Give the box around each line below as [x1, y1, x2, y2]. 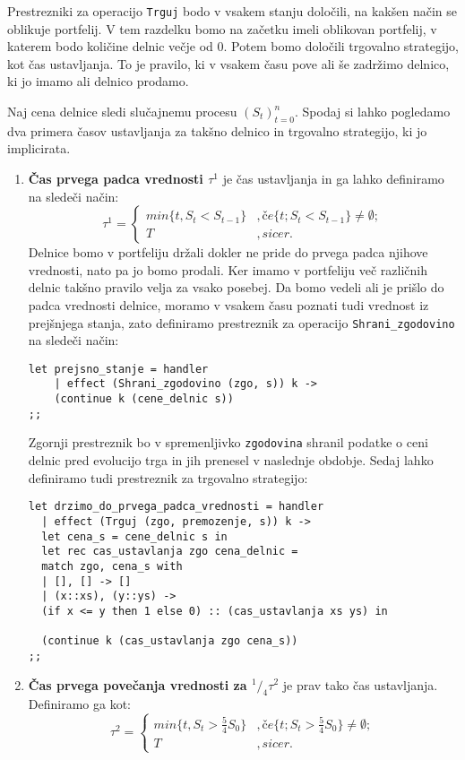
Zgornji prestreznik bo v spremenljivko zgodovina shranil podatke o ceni [28, 433, 428, 452]
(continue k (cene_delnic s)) [54, 393, 234, 406]
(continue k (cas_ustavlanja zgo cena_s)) [41, 635, 298, 648]
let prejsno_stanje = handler [28, 362, 209, 376]
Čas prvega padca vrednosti [28, 169, 203, 188]
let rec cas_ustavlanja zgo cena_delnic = [41, 545, 298, 558]
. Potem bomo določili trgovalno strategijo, [223, 37, 460, 56]
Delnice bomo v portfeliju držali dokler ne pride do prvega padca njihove [28, 243, 428, 262]
